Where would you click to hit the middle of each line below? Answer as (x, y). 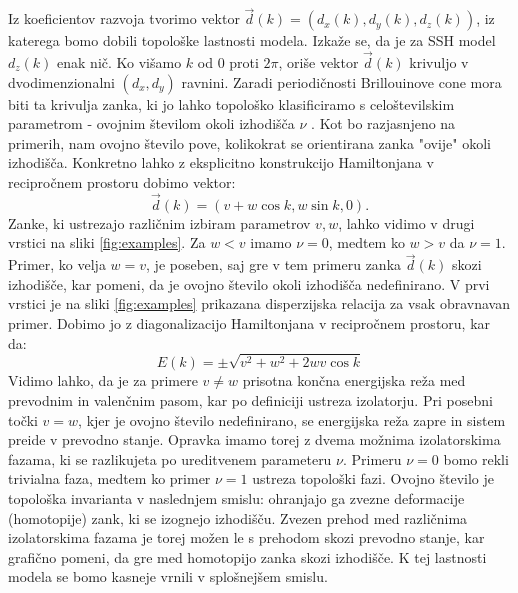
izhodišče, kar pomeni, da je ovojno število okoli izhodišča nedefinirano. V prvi (249, 283)
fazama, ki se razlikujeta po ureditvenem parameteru (170, 458)
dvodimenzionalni (61, 81)
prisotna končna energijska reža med (354, 380)
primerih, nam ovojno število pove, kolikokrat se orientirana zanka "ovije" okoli (249, 142)
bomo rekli (476, 458)
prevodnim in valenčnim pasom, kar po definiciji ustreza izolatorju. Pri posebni (250, 399)
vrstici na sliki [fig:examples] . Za (107, 242)
